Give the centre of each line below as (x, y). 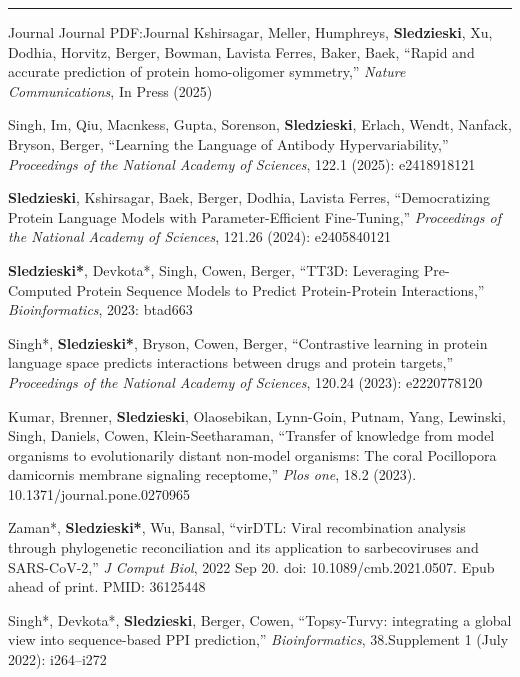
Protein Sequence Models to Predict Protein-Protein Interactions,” (280, 289)
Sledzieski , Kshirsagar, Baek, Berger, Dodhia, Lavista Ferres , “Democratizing (249, 197)
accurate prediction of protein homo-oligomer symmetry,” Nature (207, 71)
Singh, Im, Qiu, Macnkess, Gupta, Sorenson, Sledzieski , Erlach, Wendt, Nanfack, (260, 124)
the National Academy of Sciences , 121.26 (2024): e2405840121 (200, 236)
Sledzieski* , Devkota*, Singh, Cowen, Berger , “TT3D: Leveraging (214, 269)
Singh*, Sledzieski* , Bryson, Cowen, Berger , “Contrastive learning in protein (248, 342)
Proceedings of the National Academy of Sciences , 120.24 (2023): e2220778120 (245, 381)
